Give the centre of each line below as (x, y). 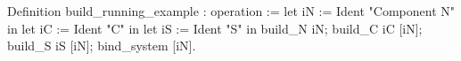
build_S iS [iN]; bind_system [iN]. (102, 46)
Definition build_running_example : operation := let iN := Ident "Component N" (231, 11)
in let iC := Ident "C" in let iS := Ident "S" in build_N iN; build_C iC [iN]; (215, 28)
